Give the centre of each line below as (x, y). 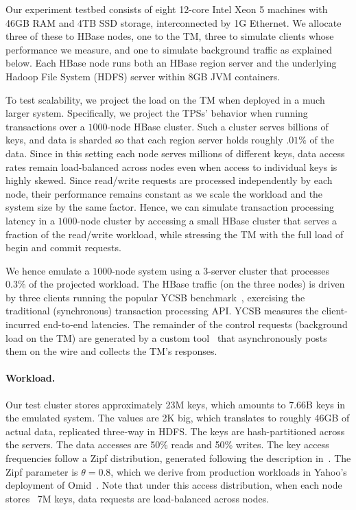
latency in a (30, 220)
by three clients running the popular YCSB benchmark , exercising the (155, 297)
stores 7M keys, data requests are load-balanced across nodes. (138, 498)
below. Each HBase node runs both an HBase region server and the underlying (171, 63)
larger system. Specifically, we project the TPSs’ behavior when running (157, 113)
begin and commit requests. (63, 247)
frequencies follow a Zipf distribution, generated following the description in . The (178, 458)
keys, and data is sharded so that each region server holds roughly (144, 140)
